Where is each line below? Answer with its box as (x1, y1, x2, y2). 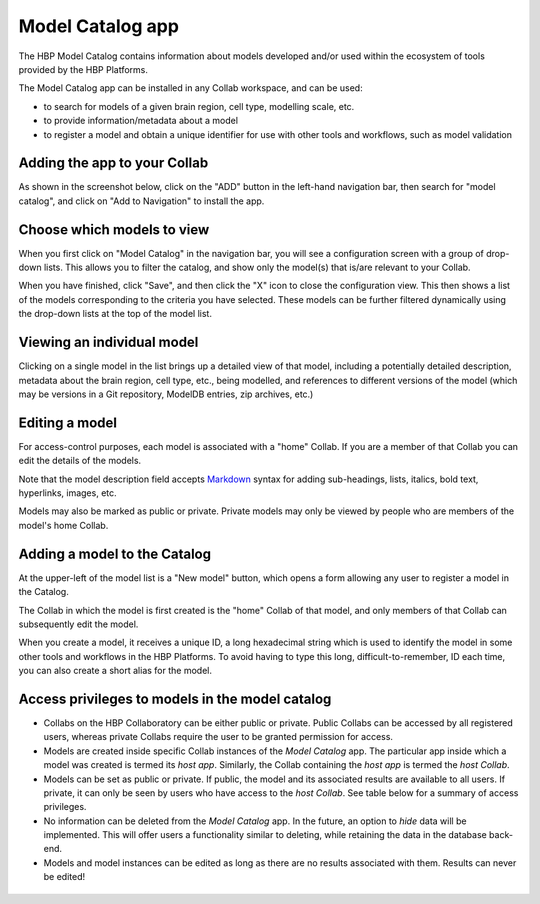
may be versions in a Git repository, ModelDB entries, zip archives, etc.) (18, 388, 314, 400)
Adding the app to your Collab (18, 155, 209, 172)
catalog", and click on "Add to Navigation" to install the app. (18, 195, 265, 207)
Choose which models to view (18, 221, 210, 238)
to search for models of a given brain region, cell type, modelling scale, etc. (43, 100, 355, 112)
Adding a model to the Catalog (18, 545, 212, 562)
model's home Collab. (18, 519, 109, 531)
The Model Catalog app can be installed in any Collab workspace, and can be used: (18, 82, 364, 94)
